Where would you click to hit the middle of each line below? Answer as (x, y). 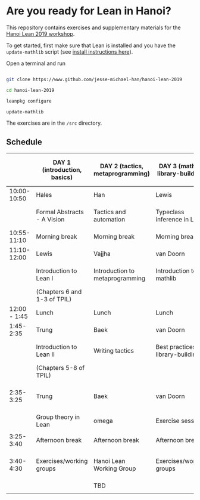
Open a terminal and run (36, 63)
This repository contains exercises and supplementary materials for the (93, 27)
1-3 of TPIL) (54, 300)
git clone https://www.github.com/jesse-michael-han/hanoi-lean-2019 (94, 79)
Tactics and (110, 212)
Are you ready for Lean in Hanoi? (89, 11)
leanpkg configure (29, 101)
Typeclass (170, 212)
